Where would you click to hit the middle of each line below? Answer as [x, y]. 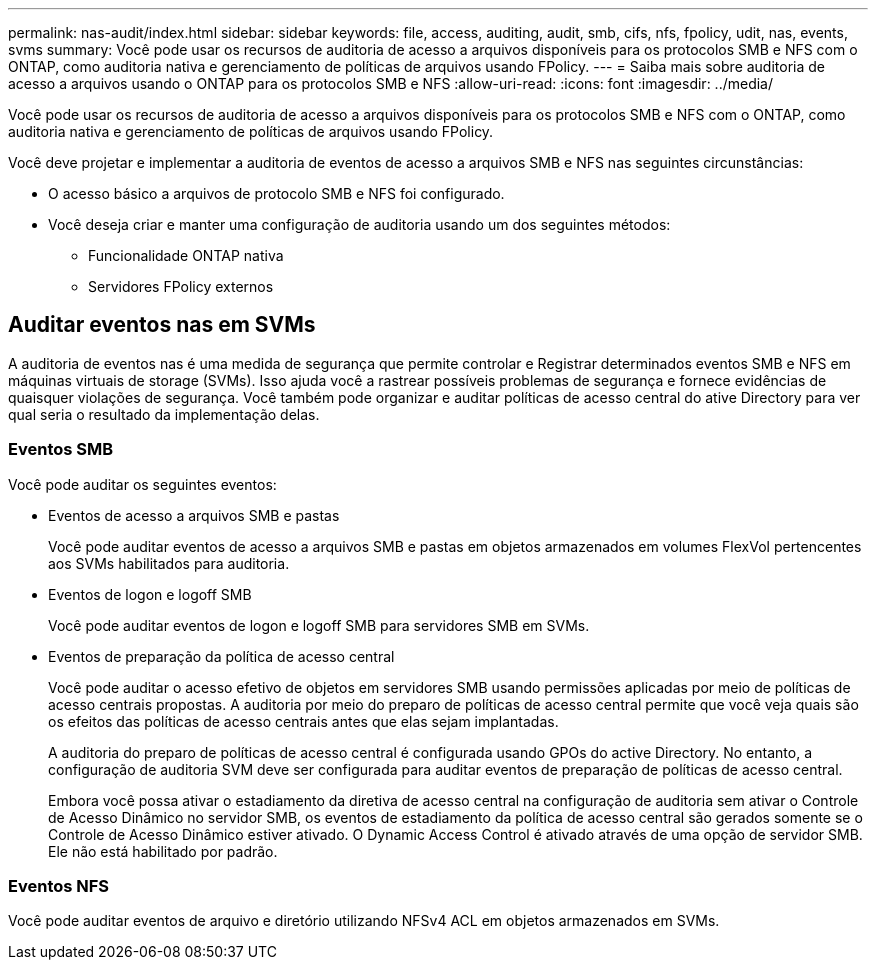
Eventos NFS [59, 885]
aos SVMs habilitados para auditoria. [169, 563]
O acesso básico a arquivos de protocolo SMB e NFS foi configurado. [276, 193]
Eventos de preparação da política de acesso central [221, 656]
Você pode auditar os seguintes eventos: [142, 484]
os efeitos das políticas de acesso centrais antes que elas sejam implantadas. [303, 721]
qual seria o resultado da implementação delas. [164, 414]
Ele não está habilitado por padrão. [163, 851]
